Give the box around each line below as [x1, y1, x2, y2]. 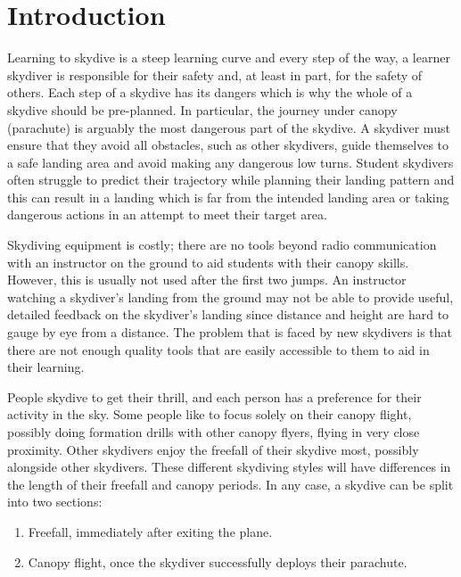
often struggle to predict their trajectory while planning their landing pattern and [7, 170, 455, 189]
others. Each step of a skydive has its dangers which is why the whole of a [7, 83, 413, 102]
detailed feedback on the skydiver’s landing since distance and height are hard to [7, 305, 449, 324]
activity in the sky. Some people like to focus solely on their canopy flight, [7, 405, 412, 424]
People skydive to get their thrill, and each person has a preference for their [7, 387, 422, 406]
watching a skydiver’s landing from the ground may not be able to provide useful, [7, 287, 454, 306]
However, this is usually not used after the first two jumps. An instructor [7, 270, 407, 289]
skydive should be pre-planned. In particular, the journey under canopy [7, 100, 398, 119]
